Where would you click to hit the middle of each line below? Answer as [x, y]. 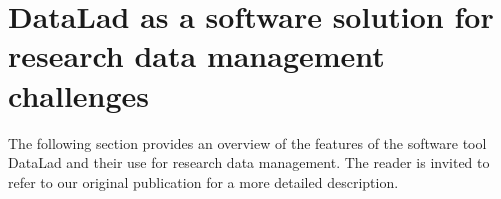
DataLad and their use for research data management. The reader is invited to [249, 162]
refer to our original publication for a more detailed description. [203, 181]
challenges [79, 94]
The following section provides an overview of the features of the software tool [247, 142]
